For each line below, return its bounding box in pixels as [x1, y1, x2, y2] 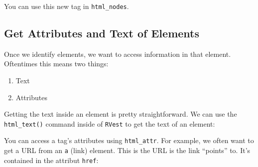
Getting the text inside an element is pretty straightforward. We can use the [4, 109, 237, 119]
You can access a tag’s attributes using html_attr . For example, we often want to [4, 135, 254, 146]
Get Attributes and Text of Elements [4, 25, 199, 41]
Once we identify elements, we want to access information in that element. [4, 48, 231, 59]
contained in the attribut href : [4, 155, 99, 165]
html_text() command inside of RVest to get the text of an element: [4, 118, 215, 129]
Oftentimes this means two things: [4, 58, 109, 69]
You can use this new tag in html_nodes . [4, 1, 129, 11]
